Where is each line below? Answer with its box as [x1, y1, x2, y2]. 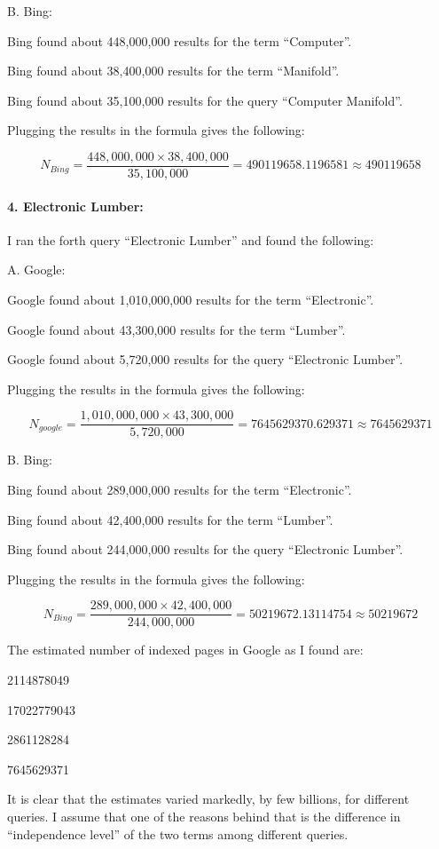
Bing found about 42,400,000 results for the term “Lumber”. [7, 510, 333, 528]
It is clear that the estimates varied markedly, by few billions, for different [7, 789, 410, 808]
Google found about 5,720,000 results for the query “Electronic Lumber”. [7, 350, 404, 369]
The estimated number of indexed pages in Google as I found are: [7, 640, 364, 659]
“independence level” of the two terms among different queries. [7, 824, 349, 843]
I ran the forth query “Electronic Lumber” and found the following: [7, 230, 374, 249]
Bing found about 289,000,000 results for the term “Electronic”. [7, 480, 352, 499]
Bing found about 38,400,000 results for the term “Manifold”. [7, 61, 340, 80]
